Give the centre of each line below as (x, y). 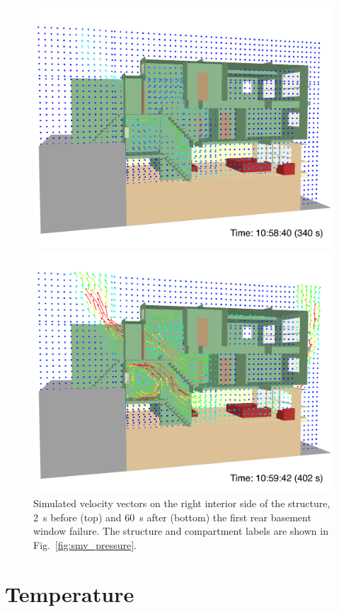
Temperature (70, 593)
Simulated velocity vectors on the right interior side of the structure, (182, 503)
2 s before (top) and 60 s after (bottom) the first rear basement (172, 517)
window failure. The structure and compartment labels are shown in (181, 531)
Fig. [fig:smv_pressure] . (85, 544)
